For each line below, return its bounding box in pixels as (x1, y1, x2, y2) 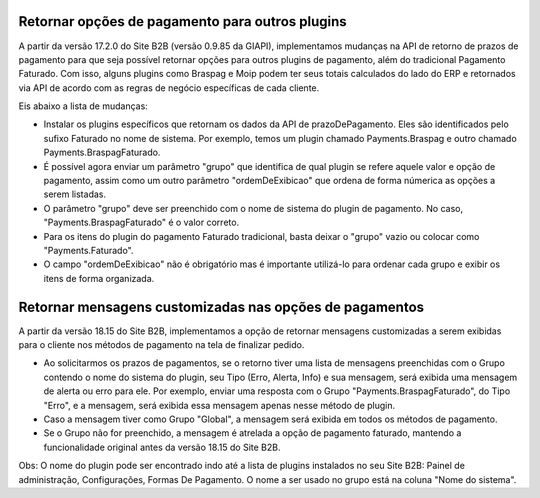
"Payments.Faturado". (43, 244, 134, 256)
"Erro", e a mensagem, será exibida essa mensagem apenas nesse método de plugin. (43, 399, 396, 411)
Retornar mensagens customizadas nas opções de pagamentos (18, 298, 425, 315)
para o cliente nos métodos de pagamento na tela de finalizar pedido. (18, 339, 305, 351)
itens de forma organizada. (43, 272, 155, 284)
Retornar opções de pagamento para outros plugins (18, 13, 347, 30)
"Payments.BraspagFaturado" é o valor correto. (43, 216, 240, 229)
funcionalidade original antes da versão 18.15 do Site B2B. (43, 441, 281, 453)
